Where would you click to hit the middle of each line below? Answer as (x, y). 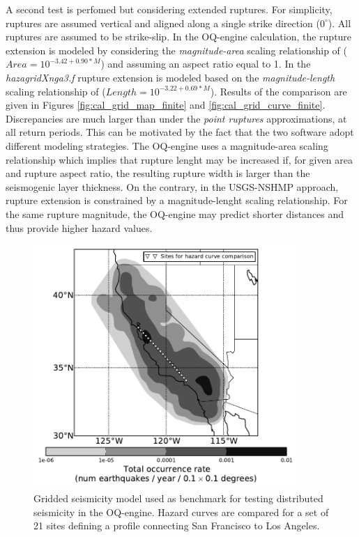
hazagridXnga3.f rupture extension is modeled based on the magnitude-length (170, 77)
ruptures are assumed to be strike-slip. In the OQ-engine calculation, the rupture (179, 37)
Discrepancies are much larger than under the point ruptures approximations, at (176, 118)
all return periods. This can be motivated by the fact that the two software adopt (180, 132)
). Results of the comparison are (278, 91)
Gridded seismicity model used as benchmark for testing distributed (178, 498)
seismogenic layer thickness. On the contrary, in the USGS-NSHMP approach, (172, 186)
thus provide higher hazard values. (79, 227)
